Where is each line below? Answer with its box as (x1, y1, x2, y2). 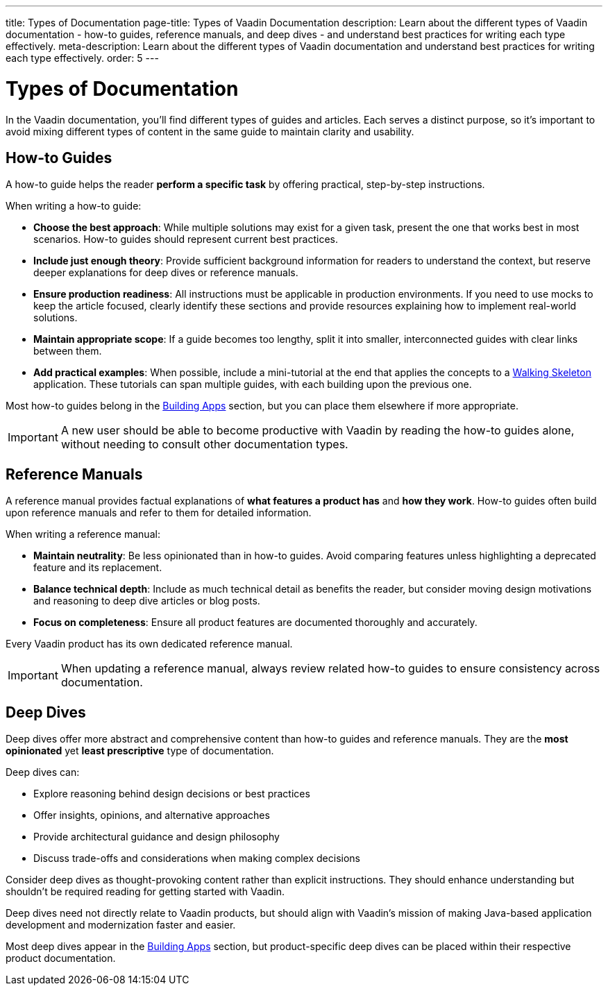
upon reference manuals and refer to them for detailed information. (6, 507, 312, 519)
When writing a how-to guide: (6, 200, 142, 212)
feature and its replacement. (33, 561, 162, 574)
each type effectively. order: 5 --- (6, 52, 159, 64)
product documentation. (6, 952, 116, 965)
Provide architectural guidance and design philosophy (33, 831, 280, 843)
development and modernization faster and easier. (6, 919, 236, 931)
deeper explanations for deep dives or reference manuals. (33, 266, 298, 279)
